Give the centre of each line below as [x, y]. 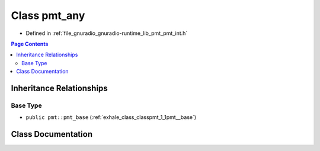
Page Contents [30, 44]
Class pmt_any [48, 15]
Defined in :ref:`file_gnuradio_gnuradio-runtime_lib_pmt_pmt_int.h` [107, 33]
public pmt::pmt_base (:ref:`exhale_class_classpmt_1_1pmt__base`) [111, 117]
